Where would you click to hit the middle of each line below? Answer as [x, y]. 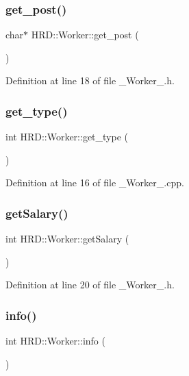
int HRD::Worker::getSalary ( [67, 239]
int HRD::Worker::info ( [55, 341]
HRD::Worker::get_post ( [85, 35]
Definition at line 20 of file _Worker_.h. [90, 285]
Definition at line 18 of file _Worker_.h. [90, 80]
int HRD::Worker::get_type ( [67, 137]
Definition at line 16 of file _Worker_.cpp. [95, 183]
